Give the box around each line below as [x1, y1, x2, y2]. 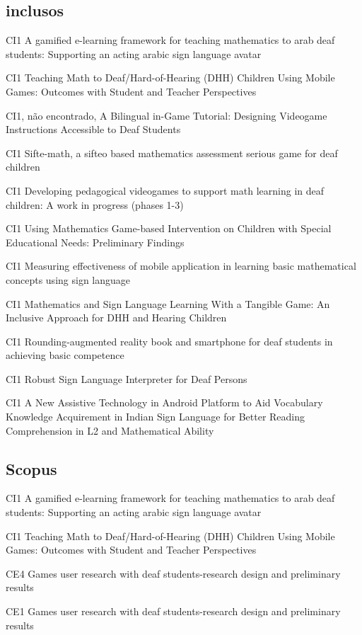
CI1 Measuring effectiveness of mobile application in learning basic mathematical [6, 258, 356, 273]
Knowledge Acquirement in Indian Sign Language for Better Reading [6, 409, 305, 424]
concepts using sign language [6, 272, 131, 287]
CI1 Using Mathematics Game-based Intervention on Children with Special [6, 221, 332, 236]
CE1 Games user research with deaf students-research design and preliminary [6, 604, 341, 619]
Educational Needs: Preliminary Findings [6, 234, 185, 249]
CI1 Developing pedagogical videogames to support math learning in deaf [6, 183, 325, 198]
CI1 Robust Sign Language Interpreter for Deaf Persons [6, 371, 247, 386]
